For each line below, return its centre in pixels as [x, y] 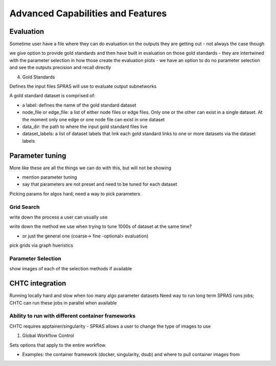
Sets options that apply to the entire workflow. [58, 345]
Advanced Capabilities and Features [88, 13]
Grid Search [25, 207]
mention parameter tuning [50, 177]
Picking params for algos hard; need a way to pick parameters [75, 193]
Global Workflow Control [48, 336]
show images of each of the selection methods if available [71, 269]
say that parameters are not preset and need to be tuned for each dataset [100, 184]
